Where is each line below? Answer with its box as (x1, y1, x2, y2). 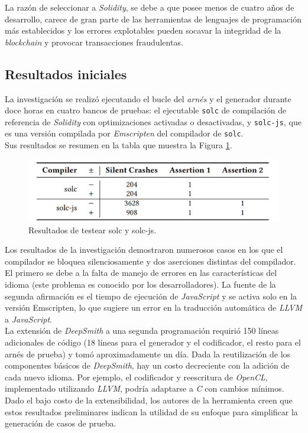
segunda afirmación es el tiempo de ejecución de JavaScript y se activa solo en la (5, 289, 297, 302)
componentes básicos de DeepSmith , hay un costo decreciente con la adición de (5, 359, 290, 372)
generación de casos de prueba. (5, 417, 116, 429)
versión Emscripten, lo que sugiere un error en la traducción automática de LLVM (5, 301, 302, 314)
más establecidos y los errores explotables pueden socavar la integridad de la (5, 24, 281, 37)
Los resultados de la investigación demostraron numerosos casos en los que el (5, 243, 283, 256)
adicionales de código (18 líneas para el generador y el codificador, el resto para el (5, 336, 301, 349)
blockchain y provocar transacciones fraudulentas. (5, 35, 183, 48)
